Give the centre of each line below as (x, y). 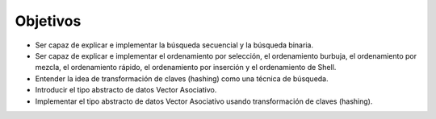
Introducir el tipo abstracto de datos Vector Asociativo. (126, 90)
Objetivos (48, 21)
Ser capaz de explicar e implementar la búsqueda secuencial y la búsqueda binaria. (174, 45)
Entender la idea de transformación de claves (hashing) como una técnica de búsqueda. (182, 78)
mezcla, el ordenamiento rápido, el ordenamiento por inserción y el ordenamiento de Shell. (186, 68)
